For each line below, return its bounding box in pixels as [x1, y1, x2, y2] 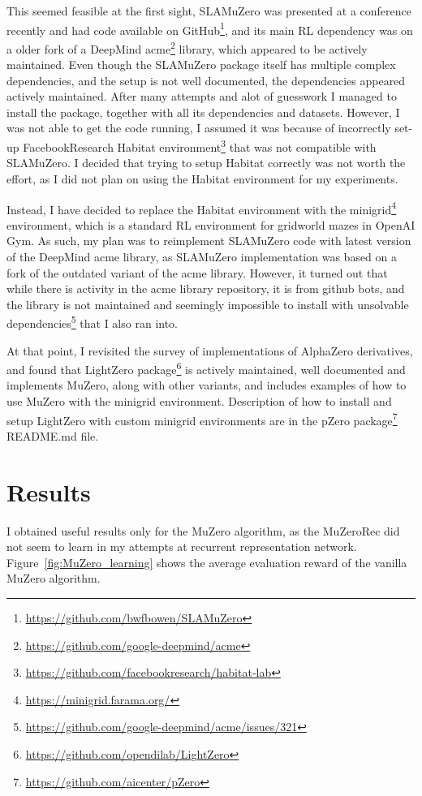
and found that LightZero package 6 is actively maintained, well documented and [6, 359, 406, 377]
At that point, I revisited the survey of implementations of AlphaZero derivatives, [6, 342, 413, 359]
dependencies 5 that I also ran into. [6, 312, 178, 331]
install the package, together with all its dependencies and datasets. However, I [6, 103, 400, 120]
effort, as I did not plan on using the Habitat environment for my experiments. [6, 170, 398, 187]
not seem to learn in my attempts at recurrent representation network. [6, 538, 357, 555]
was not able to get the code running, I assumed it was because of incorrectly [6, 119, 391, 136]
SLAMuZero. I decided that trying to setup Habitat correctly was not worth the [6, 154, 406, 171]
